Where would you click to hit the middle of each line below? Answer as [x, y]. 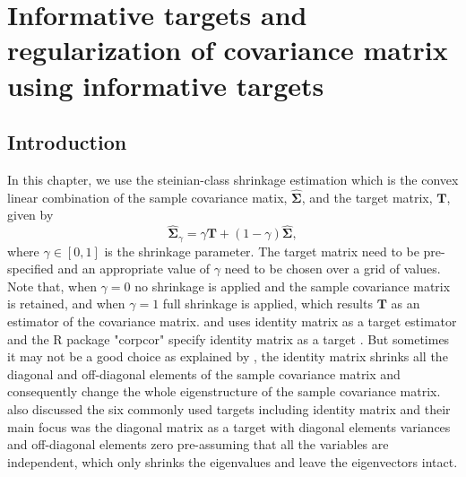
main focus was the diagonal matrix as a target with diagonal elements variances [229, 426]
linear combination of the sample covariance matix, [147, 197]
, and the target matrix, [367, 197]
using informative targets [166, 85]
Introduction [67, 142]
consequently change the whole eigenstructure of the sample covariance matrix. [224, 391]
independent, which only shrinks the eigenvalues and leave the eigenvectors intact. [233, 461]
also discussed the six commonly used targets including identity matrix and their [229, 408]
